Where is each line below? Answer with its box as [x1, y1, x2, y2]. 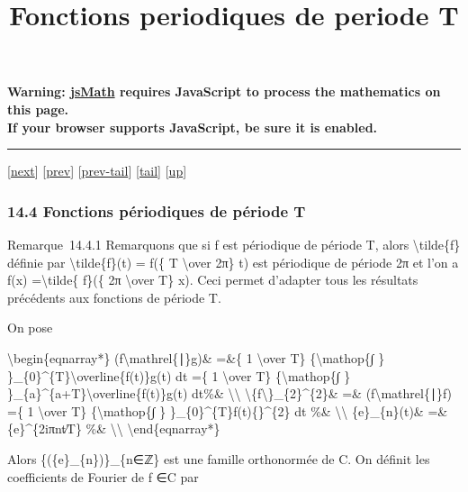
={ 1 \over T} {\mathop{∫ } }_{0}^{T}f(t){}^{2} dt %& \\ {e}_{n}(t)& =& [7, 401, 448, 420]
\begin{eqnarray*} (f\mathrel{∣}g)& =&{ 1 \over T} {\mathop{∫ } [7, 348, 385, 367]
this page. [7, 99, 69, 118]
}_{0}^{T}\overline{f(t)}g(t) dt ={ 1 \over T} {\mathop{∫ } [7, 366, 351, 385]
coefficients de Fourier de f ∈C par [7, 467, 199, 486]
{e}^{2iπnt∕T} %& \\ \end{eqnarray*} [7, 419, 220, 438]
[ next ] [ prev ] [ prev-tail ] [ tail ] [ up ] [7, 161, 187, 180]
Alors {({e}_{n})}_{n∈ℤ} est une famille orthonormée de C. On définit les [7, 449, 430, 468]
